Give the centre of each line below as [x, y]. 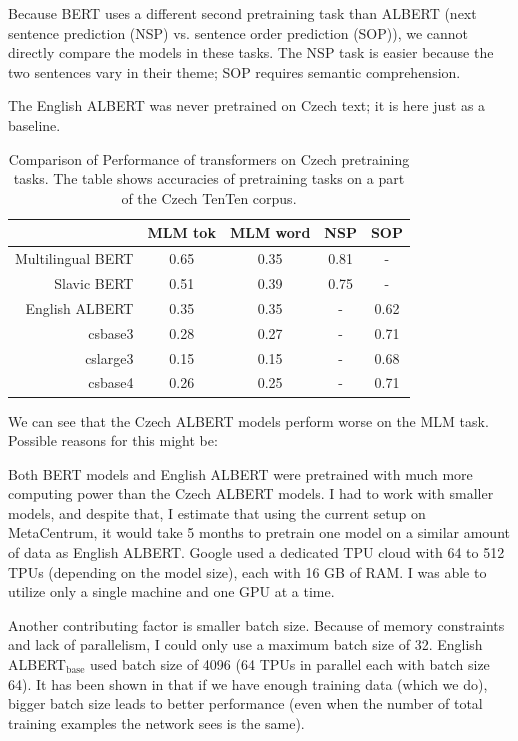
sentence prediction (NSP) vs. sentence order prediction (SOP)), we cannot [238, 32]
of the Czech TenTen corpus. [209, 197]
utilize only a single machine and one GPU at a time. [171, 591]
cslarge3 [109, 357]
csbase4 [111, 382]
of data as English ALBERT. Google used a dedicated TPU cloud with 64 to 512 [256, 552]
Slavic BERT [94, 283]
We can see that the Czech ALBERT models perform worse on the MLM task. [248, 420]
